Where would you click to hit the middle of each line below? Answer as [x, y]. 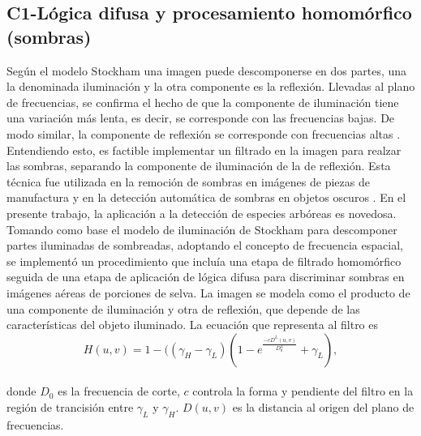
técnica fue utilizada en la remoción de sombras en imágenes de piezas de [188, 181]
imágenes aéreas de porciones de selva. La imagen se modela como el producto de [208, 292]
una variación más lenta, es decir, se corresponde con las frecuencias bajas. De [201, 118]
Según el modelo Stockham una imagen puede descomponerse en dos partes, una [207, 70]
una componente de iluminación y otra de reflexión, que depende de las [183, 308]
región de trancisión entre [70, 406]
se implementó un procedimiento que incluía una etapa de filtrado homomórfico [204, 261]
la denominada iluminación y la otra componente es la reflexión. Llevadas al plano [211, 86]
